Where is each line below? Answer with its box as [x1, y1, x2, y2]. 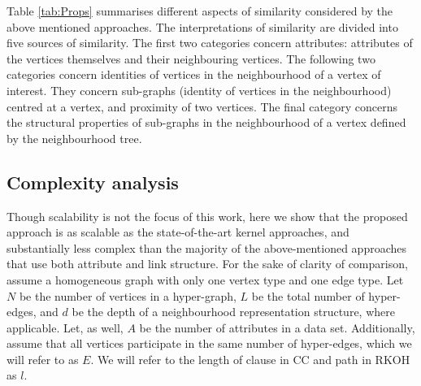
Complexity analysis [7, 169, 179, 194]
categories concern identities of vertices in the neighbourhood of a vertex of [7, 66, 381, 83]
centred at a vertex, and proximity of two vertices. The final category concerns [7, 98, 398, 115]
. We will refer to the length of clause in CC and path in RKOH [90, 350, 410, 367]
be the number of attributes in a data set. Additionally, [139, 319, 415, 336]
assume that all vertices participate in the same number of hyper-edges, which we [7, 335, 412, 352]
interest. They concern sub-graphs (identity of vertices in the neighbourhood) [7, 81, 392, 98]
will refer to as [7, 350, 79, 367]
